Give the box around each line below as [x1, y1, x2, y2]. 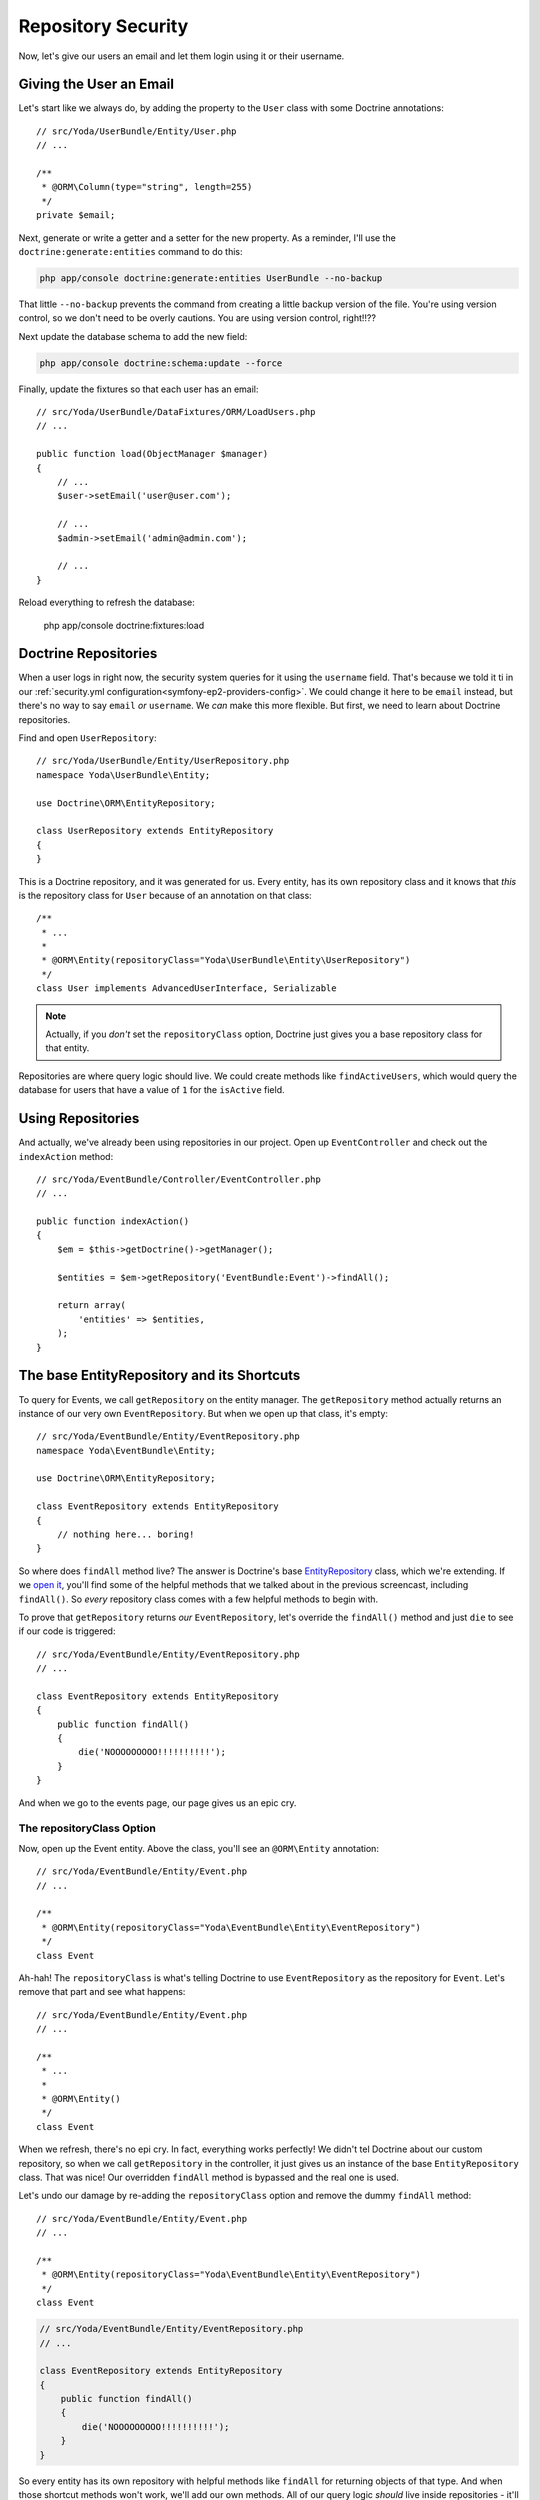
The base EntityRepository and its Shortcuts [18, 1367, 301, 1384]
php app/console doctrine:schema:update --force [39, 357, 283, 369]
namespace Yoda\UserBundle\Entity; [36, 769, 211, 780]
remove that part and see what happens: [18, 1986, 186, 1998]
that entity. [45, 1042, 90, 1054]
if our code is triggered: [18, 1625, 116, 1637]
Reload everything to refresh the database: [18, 596, 195, 609]
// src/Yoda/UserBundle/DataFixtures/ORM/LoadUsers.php [36, 406, 316, 418]
